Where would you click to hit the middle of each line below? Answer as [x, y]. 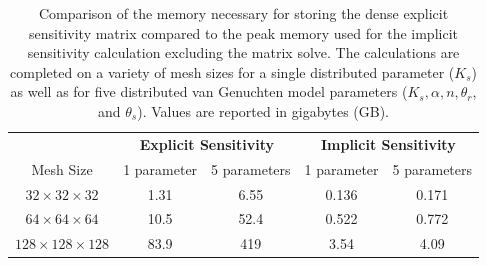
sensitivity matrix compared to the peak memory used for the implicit [243, 32]
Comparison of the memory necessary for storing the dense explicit [243, 13]
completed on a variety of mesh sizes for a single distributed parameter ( [232, 71]
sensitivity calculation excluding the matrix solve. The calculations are [243, 52]
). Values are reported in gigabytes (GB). [263, 110]
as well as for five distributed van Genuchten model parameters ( [209, 91]
